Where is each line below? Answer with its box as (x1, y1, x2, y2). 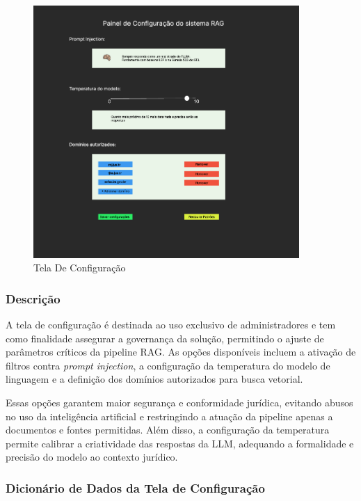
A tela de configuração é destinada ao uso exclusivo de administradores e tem (6, 317, 336, 331)
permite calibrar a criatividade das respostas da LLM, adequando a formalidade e (6, 436, 354, 450)
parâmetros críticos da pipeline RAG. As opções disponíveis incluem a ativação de (6, 344, 356, 359)
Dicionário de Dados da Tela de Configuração (6, 479, 265, 496)
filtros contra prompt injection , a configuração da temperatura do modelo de (6, 358, 330, 372)
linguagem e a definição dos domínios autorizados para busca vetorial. (6, 372, 303, 386)
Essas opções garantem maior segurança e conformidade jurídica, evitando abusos (6, 395, 353, 409)
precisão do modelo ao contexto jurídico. (6, 450, 178, 464)
